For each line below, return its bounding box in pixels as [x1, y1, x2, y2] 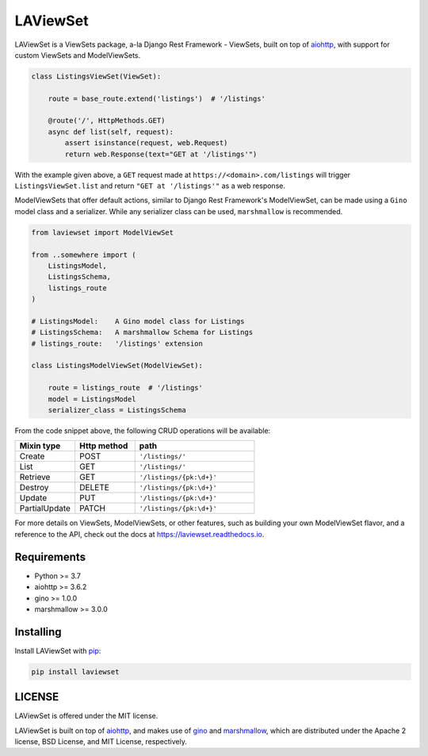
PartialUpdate [19, 503, 71, 514]
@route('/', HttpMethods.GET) [48, 116, 166, 125]
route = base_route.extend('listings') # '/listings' [48, 94, 266, 103]
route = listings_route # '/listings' [48, 383, 204, 393]
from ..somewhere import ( [31, 250, 136, 259]
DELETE [79, 482, 110, 493]
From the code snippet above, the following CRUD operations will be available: [14, 426, 271, 436]
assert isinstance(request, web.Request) [64, 139, 228, 148]
